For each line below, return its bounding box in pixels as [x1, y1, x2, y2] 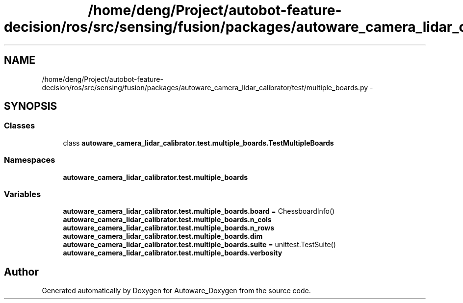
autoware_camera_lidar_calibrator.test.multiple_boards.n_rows [63, 224, 275, 232]
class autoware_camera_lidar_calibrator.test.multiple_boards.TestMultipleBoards [63, 138, 334, 147]
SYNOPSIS [4, 100, 57, 113]
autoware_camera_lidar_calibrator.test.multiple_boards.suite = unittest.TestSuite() [63, 240, 336, 249]
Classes [4, 121, 35, 131]
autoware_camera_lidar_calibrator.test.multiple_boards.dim [63, 232, 263, 241]
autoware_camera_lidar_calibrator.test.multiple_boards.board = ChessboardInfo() [63, 207, 335, 216]
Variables [4, 189, 41, 199]
